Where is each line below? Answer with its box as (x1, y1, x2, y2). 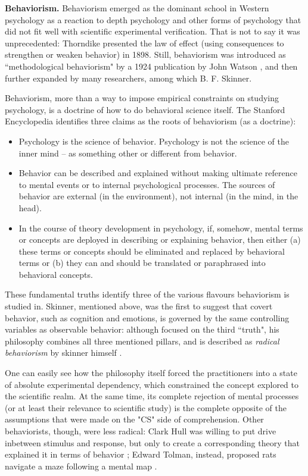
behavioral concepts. (18, 268, 93, 280)
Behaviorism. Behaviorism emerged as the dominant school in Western (5, 2, 269, 14)
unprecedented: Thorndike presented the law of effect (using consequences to (5, 36, 284, 49)
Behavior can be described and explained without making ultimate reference (18, 167, 297, 179)
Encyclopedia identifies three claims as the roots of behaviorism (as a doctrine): (5, 115, 296, 127)
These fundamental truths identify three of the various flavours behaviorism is (5, 288, 290, 300)
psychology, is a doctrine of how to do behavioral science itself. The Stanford (5, 103, 285, 115)
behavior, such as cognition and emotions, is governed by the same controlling (5, 311, 290, 324)
